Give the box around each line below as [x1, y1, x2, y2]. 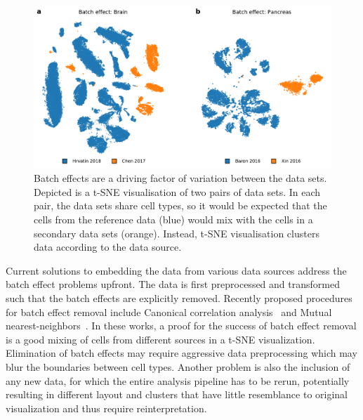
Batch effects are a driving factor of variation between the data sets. [34, 171, 327, 185]
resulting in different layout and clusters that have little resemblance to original [6, 387, 348, 402]
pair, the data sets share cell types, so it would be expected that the [34, 198, 327, 213]
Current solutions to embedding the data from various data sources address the [6, 263, 347, 277]
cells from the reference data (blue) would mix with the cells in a [34, 212, 313, 227]
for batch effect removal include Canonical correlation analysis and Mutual [6, 304, 332, 319]
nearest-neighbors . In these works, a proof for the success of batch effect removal [6, 318, 357, 333]
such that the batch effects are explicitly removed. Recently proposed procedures [6, 291, 352, 306]
